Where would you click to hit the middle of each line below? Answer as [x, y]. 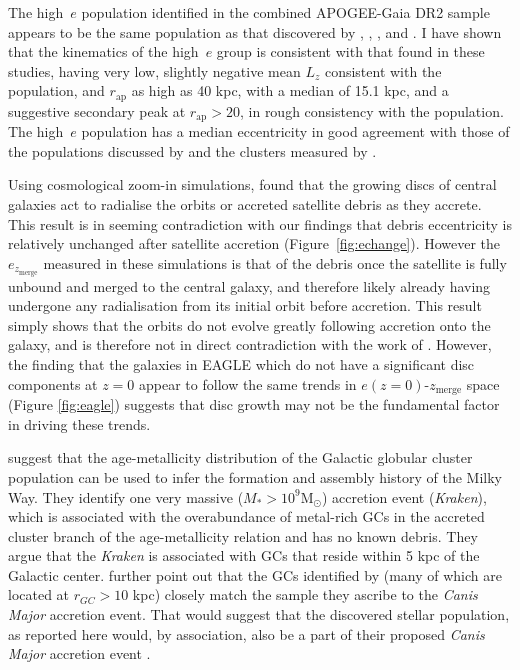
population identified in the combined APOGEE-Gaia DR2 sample [285, 12]
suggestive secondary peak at [97, 110]
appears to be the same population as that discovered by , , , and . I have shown [255, 31]
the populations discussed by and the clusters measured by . [192, 150]
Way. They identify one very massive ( [126, 496]
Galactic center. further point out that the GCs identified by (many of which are [255, 574]
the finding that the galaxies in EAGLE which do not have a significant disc [241, 364]
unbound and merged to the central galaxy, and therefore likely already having [249, 285]
